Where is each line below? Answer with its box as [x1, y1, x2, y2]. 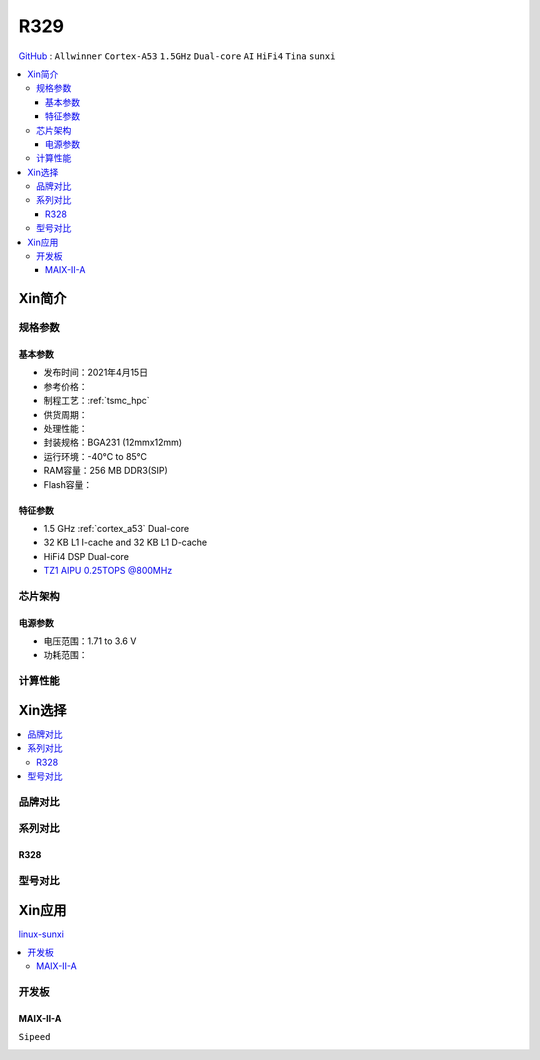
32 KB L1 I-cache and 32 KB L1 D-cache [43, 536, 208, 549]
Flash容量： [43, 478, 93, 490]
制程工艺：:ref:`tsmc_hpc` [43, 395, 150, 407]
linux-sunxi [18, 928, 65, 940]
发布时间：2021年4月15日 [43, 366, 149, 379]
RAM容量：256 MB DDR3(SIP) [43, 465, 169, 477]
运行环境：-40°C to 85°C [43, 450, 148, 462]
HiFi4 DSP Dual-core [43, 550, 130, 562]
